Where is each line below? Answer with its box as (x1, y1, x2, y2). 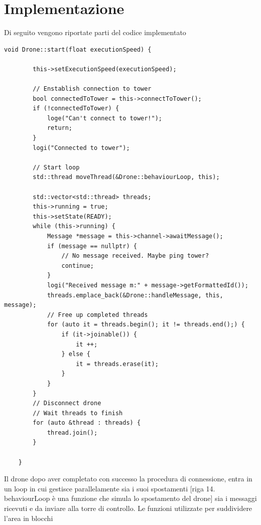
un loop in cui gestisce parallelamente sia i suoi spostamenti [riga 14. (4, 483, 215, 493)
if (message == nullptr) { (47, 242, 137, 250)
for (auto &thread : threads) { (33, 419, 141, 427)
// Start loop (33, 163, 80, 171)
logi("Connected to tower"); (33, 144, 130, 151)
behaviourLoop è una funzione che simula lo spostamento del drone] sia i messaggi (4, 493, 257, 503)
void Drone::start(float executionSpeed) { (4, 46, 152, 53)
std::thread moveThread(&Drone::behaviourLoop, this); (33, 173, 220, 181)
